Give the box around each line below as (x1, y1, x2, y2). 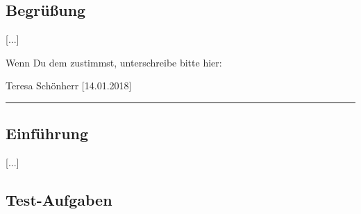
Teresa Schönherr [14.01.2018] (6, 78, 132, 93)
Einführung (6, 123, 89, 144)
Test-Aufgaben (6, 189, 112, 211)
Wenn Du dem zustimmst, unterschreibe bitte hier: (6, 55, 222, 69)
